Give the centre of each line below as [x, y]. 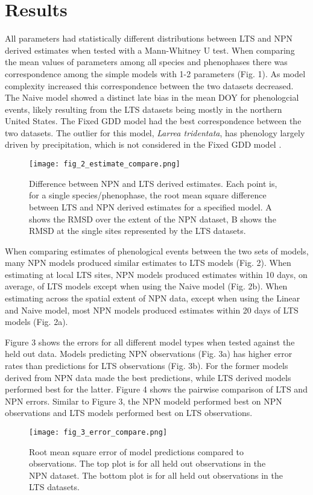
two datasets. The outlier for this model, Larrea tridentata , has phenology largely [155, 132]
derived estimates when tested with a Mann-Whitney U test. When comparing [150, 50]
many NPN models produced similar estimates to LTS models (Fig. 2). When [148, 263]
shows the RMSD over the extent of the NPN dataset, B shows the [153, 219]
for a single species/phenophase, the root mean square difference [148, 195]
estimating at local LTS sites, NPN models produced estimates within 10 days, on [156, 274]
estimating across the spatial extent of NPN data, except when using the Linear [153, 298]
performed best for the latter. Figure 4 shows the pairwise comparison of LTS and [156, 389]
